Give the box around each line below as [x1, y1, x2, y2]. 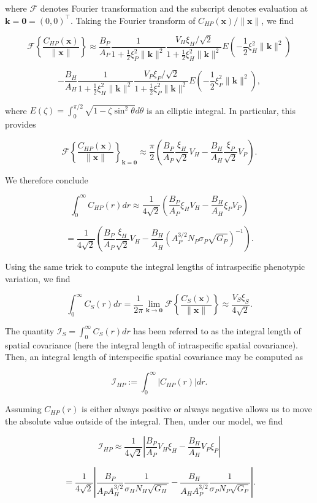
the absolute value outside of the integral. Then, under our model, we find [5, 414, 283, 427]
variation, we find [5, 272, 71, 285]
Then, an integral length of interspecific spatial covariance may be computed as [5, 350, 304, 363]
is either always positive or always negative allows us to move [82, 402, 312, 415]
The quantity [5, 324, 55, 337]
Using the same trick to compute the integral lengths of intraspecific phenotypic [5, 260, 305, 273]
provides [5, 117, 36, 130]
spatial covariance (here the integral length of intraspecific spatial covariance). [5, 338, 298, 351]
